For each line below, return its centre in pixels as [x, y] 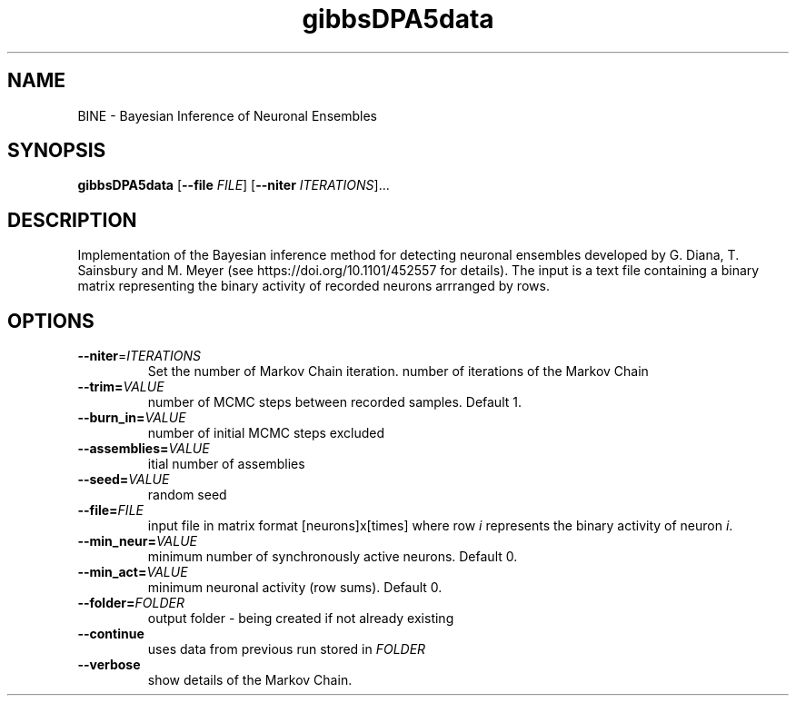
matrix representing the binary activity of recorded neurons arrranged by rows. [313, 286]
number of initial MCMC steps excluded [266, 433]
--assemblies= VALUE [144, 449]
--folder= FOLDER [131, 603]
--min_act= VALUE [133, 572]
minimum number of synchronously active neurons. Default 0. [333, 557]
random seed [187, 495]
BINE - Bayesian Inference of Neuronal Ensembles [227, 115]
